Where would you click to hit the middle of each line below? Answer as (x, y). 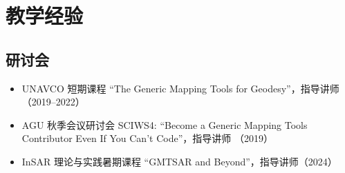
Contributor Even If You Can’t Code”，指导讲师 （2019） (147, 138)
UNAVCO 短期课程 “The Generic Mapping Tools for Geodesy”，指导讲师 (180, 88)
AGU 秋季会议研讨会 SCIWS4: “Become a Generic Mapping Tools (165, 124)
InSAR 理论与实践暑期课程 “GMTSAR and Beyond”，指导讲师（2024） (179, 161)
